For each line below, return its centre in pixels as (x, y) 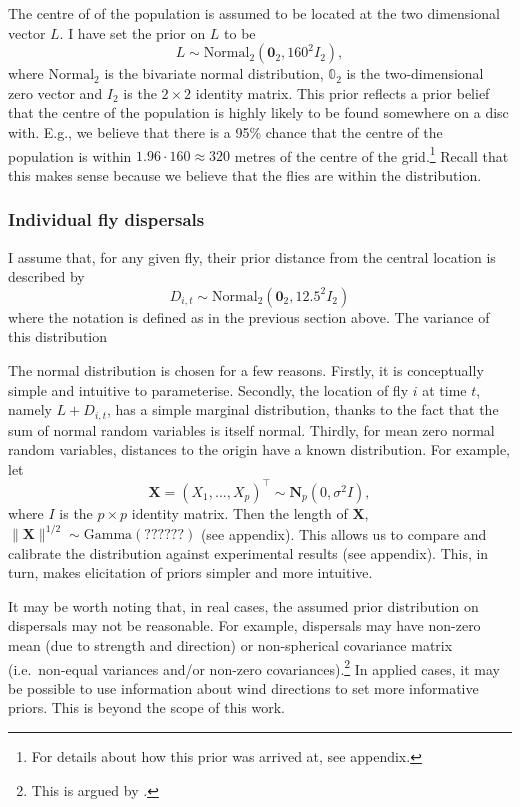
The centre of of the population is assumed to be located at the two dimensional (254, 13)
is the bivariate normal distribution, (214, 73)
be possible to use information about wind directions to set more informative (243, 687)
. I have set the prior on (132, 32)
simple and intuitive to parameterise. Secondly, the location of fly (208, 389)
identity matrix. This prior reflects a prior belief (342, 92)
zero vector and (55, 92)
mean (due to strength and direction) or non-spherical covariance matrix (230, 644)
